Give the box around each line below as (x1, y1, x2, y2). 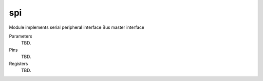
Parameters (9, 33, 33, 39)
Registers (9, 61, 28, 66)
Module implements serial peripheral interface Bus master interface (9, 24, 145, 30)
